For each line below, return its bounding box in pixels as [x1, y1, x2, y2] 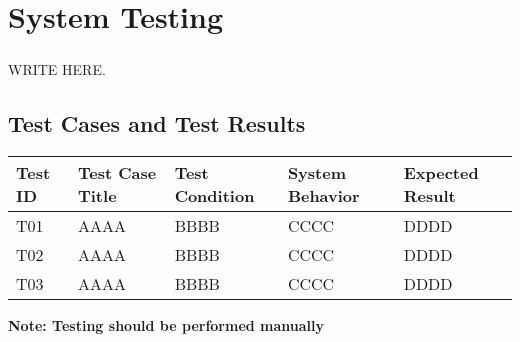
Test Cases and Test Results [8, 107, 306, 138]
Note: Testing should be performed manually [8, 314, 325, 335]
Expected [403, 160, 479, 184]
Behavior [287, 183, 360, 207]
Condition [174, 183, 255, 207]
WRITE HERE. [8, 58, 106, 79]
